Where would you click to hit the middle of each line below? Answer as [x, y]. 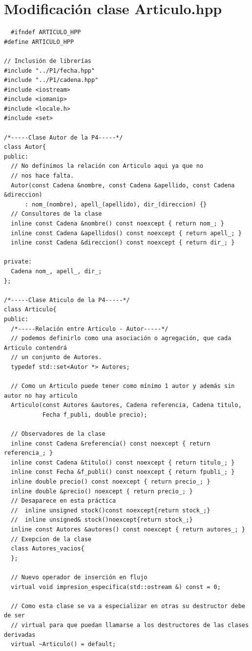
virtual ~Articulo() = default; [63, 644]
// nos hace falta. [42, 176]
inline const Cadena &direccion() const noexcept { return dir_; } [123, 243]
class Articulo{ [30, 310]
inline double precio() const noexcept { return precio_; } [111, 482]
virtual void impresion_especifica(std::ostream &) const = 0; [116, 587]
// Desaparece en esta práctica [63, 501]
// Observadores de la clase [58, 434]
